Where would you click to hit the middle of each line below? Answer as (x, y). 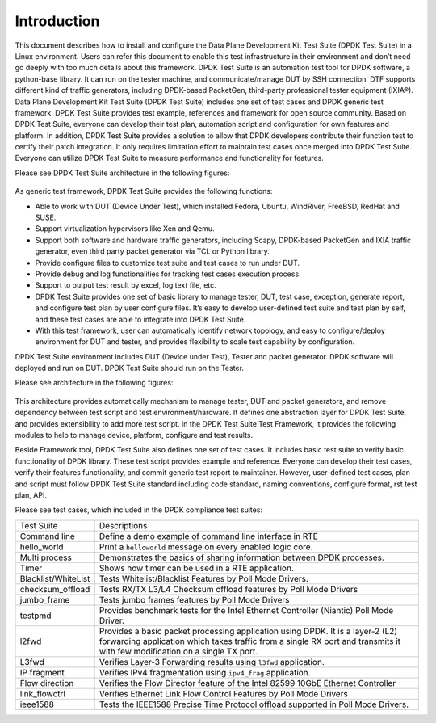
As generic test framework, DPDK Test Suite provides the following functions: (144, 191)
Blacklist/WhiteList (55, 578)
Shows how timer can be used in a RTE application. (196, 568)
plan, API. (31, 495)
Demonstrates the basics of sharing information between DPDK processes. (242, 557)
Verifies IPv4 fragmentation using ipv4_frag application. (205, 672)
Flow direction (47, 683)
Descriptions (123, 525)
